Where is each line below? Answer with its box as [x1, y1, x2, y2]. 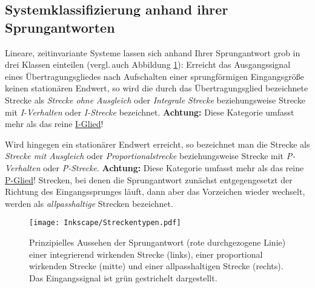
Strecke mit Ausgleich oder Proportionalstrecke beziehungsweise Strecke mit [5, 149, 284, 162]
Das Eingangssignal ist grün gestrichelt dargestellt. [29, 271, 217, 284]
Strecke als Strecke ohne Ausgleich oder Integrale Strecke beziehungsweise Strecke [5, 93, 305, 106]
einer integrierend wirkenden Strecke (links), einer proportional [29, 247, 263, 260]
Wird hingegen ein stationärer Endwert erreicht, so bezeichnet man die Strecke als [5, 137, 310, 150]
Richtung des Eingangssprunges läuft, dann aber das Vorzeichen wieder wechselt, [5, 185, 305, 198]
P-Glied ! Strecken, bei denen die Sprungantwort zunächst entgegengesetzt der [5, 173, 293, 186]
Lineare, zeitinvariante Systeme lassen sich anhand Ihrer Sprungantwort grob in [5, 46, 300, 59]
